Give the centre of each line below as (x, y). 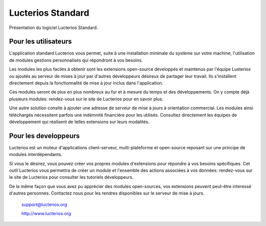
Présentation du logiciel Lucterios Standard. (53, 28)
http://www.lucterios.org (46, 213)
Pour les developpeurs (44, 136)
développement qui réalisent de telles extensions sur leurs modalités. (79, 122)
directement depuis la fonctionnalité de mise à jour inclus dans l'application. (86, 83)
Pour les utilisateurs (41, 42)
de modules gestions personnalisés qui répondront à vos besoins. (76, 60)
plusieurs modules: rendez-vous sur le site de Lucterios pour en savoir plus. (86, 99)
